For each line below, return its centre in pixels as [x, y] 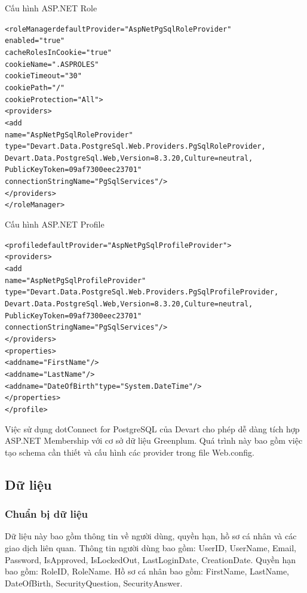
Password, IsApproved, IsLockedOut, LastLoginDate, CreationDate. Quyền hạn [151, 559]
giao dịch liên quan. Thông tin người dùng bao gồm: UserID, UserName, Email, [151, 547]
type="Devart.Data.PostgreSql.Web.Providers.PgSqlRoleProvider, [135, 147]
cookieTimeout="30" [43, 76]
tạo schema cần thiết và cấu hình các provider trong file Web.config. [130, 452]
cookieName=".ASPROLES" [52, 64]
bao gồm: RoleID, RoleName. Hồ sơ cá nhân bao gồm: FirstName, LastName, [147, 571]
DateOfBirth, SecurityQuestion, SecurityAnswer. [94, 583]
